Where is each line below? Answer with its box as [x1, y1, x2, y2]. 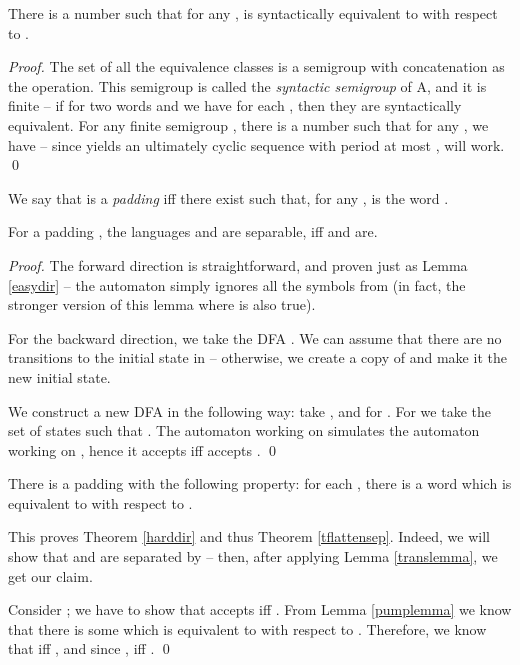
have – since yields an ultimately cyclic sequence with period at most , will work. [8, 134, 505, 155]
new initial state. [8, 366, 111, 387]
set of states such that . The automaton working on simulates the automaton [8, 420, 480, 441]
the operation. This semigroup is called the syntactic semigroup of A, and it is [8, 75, 487, 96]
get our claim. [8, 565, 93, 586]
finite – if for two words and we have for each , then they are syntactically [8, 95, 462, 116]
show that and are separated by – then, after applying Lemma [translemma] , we [8, 546, 498, 567]
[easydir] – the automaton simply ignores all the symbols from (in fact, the [8, 274, 466, 295]
